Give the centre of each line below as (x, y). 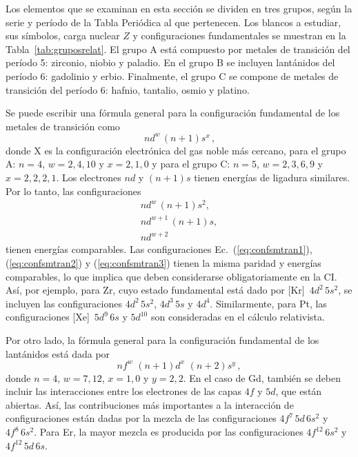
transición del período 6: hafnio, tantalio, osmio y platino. (128, 89)
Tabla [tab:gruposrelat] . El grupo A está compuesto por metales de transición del (178, 49)
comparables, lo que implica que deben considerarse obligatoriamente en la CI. (171, 276)
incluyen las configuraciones (64, 303)
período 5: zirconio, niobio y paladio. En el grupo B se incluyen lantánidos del (170, 62)
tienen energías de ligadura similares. (272, 177)
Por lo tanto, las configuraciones (73, 191)
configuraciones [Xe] (48, 317)
